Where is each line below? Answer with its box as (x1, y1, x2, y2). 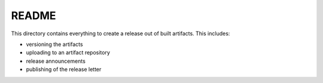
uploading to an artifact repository (26, 49, 111, 56)
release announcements (26, 57, 86, 64)
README (11, 9, 56, 22)
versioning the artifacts (26, 41, 83, 48)
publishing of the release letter (26, 66, 102, 73)
